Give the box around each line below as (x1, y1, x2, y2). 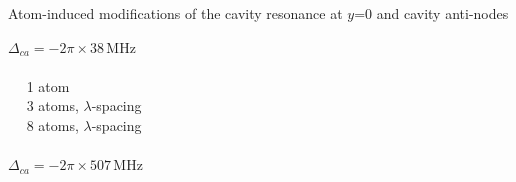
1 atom (26, 75, 70, 96)
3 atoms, (26, 95, 79, 116)
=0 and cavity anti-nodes (354, 3, 509, 23)
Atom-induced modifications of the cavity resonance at (8, 3, 343, 23)
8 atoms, (26, 114, 79, 135)
